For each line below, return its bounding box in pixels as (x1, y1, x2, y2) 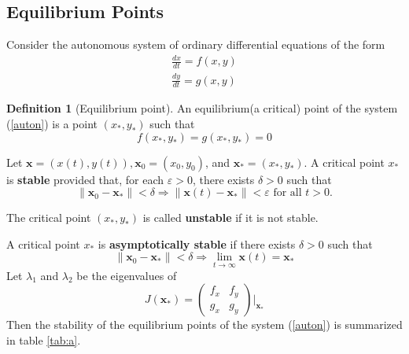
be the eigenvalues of (76, 267, 177, 283)
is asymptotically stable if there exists (98, 235, 296, 252)
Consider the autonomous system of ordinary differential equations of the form (6, 36, 385, 53)
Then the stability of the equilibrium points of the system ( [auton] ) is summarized (6, 316, 403, 333)
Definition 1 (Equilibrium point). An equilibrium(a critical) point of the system (6, 100, 398, 116)
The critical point (6, 209, 91, 226)
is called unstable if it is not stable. (142, 209, 319, 226)
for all (273, 187, 302, 199)
